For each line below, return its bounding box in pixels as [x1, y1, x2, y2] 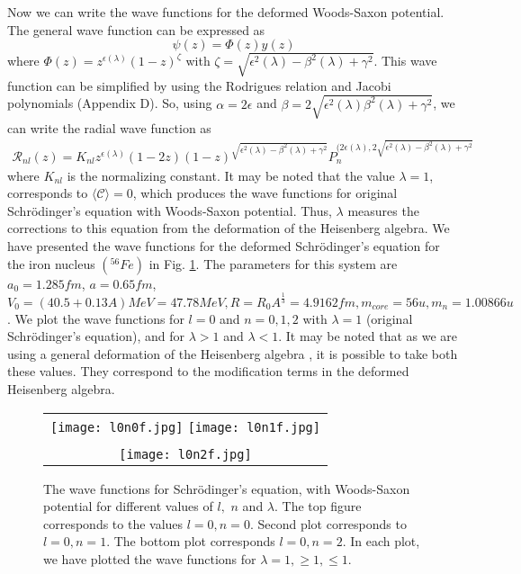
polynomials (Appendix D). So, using [7, 94, 212, 112]
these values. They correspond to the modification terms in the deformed [7, 362, 409, 381]
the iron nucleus [7, 254, 95, 273]
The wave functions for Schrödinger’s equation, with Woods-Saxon [43, 479, 410, 498]
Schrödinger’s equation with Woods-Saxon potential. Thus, [7, 201, 332, 220]
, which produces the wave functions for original [132, 184, 398, 202]
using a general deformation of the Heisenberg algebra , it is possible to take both [7, 344, 458, 363]
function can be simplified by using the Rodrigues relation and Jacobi [7, 76, 391, 94]
